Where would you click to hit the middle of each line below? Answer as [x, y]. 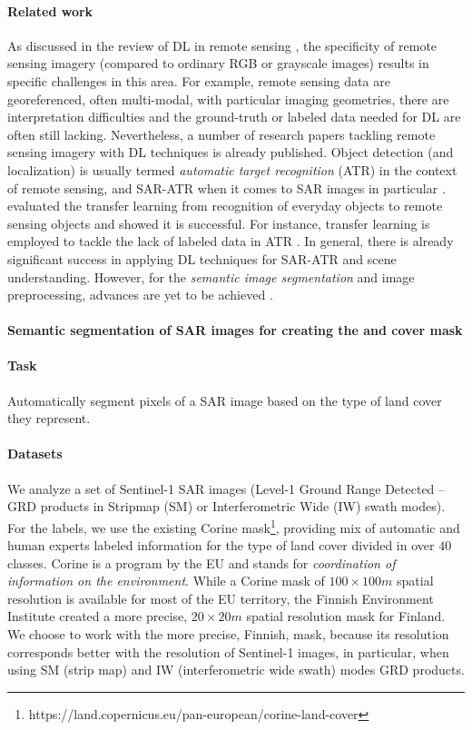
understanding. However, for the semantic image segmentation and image [211, 276]
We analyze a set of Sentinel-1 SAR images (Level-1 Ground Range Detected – [226, 488]
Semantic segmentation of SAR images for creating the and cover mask [235, 330]
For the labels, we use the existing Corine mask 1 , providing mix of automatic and [234, 526]
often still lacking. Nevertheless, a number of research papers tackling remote [221, 134]
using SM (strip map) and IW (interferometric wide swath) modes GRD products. [236, 670]
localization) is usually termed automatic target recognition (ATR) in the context [232, 169]
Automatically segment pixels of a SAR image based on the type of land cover [225, 400]
